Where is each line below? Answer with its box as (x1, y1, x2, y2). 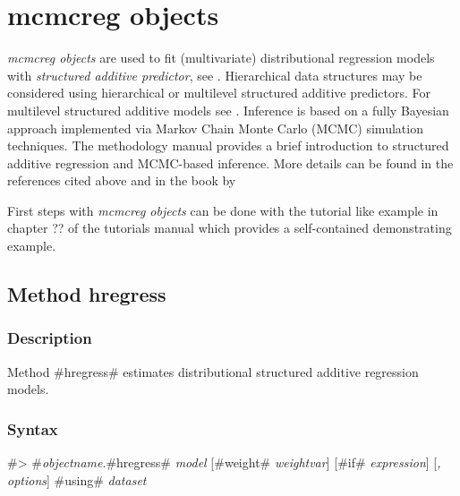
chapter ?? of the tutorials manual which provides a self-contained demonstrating (7, 218, 452, 237)
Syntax (7, 417, 58, 440)
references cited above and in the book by (7, 171, 236, 190)
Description (7, 327, 92, 349)
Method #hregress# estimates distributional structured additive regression (7, 362, 419, 381)
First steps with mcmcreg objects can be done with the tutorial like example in (7, 201, 439, 219)
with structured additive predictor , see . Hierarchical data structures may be (7, 65, 422, 84)
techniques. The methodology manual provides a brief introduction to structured (7, 136, 449, 155)
